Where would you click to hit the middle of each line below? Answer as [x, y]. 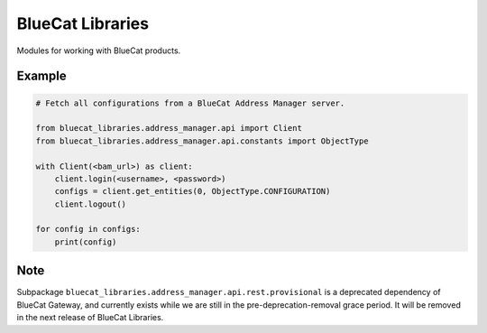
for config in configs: [88, 229]
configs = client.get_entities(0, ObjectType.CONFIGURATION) [193, 191]
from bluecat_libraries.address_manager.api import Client [169, 128]
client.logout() [90, 204]
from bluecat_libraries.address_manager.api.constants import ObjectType [202, 141]
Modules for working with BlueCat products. [99, 51]
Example [41, 76]
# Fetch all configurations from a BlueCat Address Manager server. [190, 103]
